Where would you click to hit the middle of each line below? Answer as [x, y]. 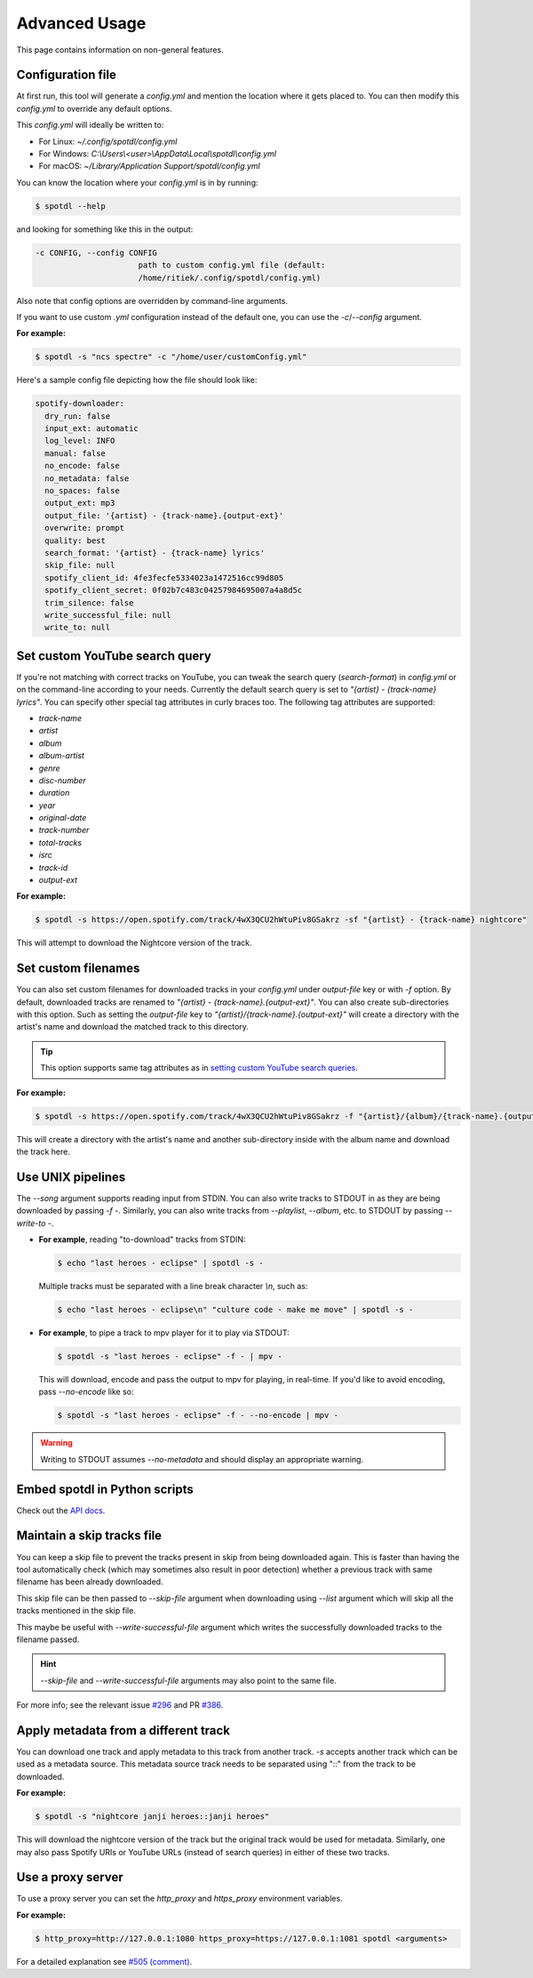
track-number [64, 830]
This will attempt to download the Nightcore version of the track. [134, 943]
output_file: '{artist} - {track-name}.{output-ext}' [164, 515]
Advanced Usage [81, 23]
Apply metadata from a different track [123, 1730]
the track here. [43, 1152]
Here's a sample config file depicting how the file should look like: [137, 380]
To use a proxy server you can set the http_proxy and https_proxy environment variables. [179, 1899]
